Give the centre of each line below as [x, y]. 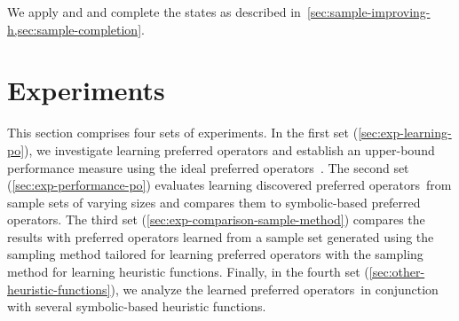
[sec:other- [397, 272]
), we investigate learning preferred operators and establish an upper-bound [229, 149]
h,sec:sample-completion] [75, 29]
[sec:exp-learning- [405, 133]
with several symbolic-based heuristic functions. [137, 306]
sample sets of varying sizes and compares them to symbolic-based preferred [214, 202]
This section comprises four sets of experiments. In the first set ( [183, 133]
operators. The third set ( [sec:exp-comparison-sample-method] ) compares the [216, 219]
